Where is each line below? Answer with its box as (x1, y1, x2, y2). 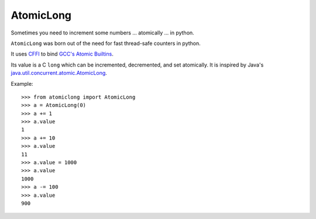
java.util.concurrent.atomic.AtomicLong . (11, 69, 108, 77)
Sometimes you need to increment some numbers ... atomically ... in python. (11, 29, 194, 36)
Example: (11, 80, 33, 87)
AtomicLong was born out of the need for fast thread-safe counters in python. (11, 40, 201, 47)
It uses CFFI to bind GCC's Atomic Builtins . (11, 50, 114, 58)
